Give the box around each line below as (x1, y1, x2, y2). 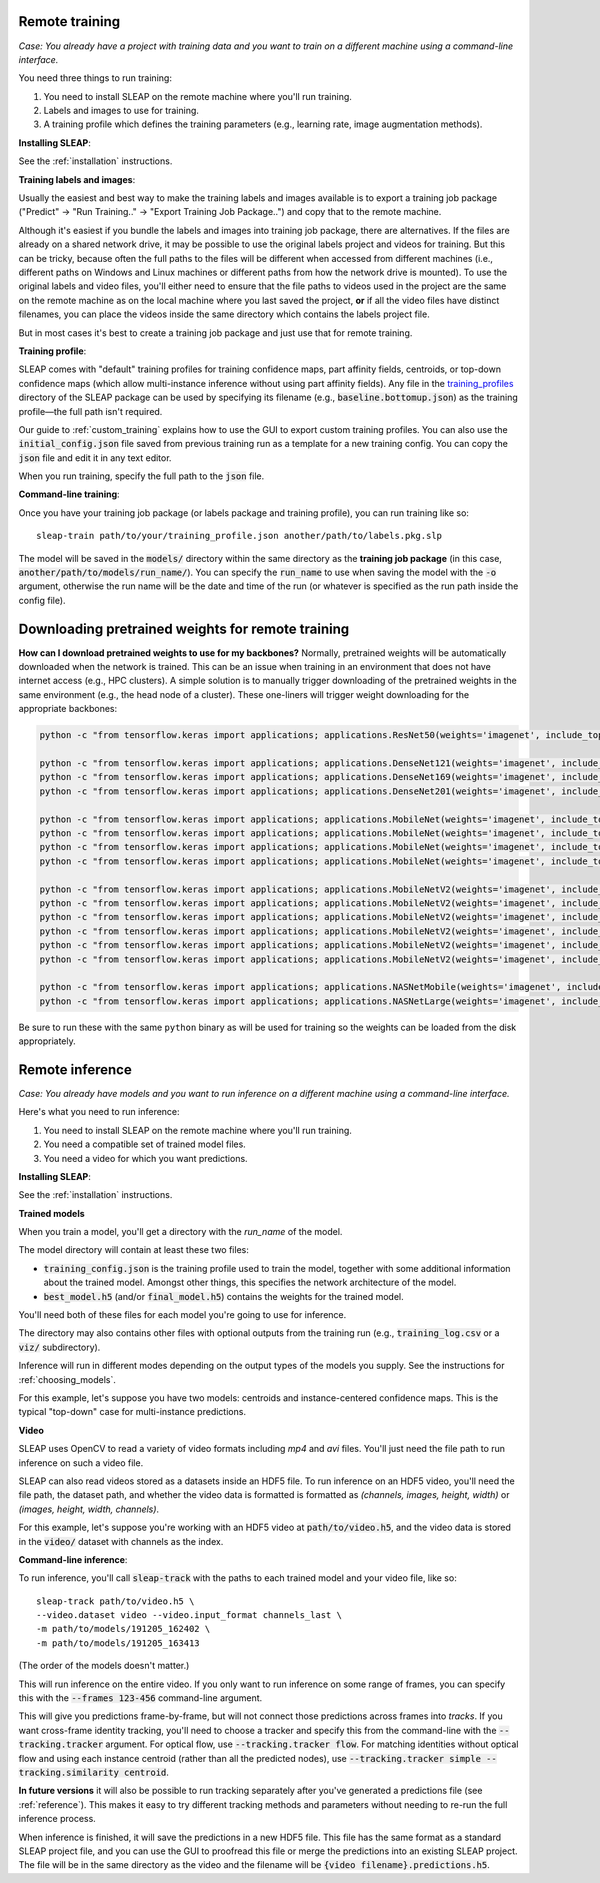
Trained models (18, 1207, 85, 1219)
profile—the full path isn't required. (18, 405, 163, 417)
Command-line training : (18, 488, 120, 500)
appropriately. (18, 1035, 77, 1047)
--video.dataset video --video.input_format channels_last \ (36, 1610, 342, 1621)
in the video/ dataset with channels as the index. (18, 1535, 224, 1547)
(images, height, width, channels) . (18, 1503, 160, 1515)
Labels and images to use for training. (43, 105, 200, 117)
